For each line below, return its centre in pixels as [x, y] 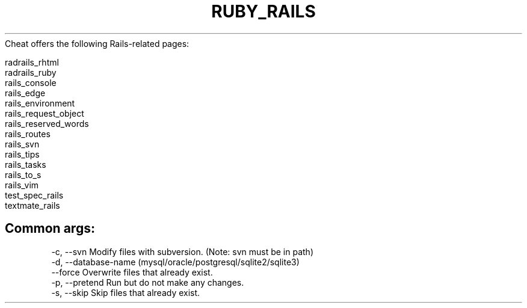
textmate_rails [32, 205]
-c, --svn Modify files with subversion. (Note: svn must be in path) [182, 251]
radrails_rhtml [32, 62]
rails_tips [22, 154]
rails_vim [22, 185]
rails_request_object [45, 113]
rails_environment [40, 103]
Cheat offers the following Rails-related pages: [97, 43]
